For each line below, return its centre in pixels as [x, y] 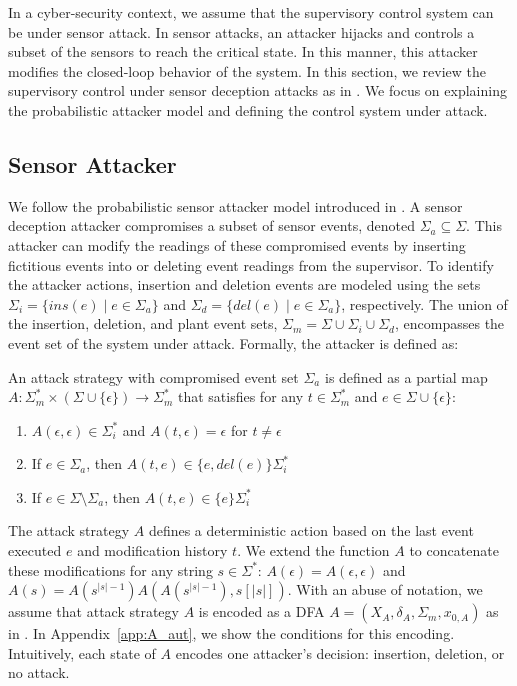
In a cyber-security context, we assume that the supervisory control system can [251, 12]
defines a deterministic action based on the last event [311, 530]
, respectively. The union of [424, 303]
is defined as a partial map [406, 376]
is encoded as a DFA [261, 611]
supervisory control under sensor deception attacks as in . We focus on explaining [257, 90]
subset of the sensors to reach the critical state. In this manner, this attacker [243, 51]
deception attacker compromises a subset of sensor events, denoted [211, 225]
